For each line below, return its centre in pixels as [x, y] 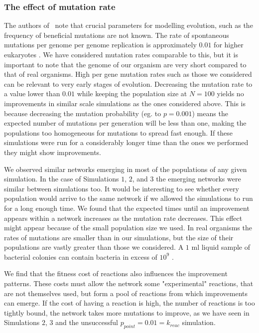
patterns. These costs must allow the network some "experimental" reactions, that [129, 283]
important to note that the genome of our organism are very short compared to [125, 64]
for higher [229, 45]
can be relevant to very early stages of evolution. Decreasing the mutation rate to [128, 83]
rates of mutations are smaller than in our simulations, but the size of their [119, 237]
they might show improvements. [53, 152]
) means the [210, 113]
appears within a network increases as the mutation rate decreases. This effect [123, 218]
